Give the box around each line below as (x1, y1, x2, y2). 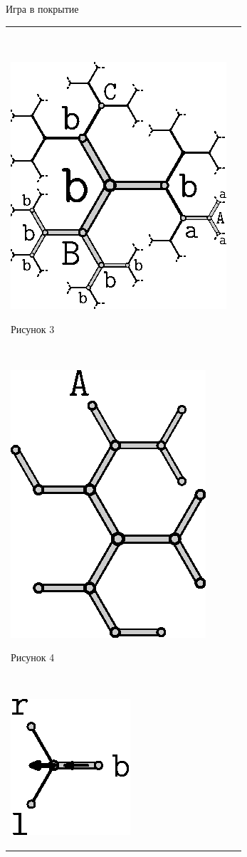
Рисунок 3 (11, 321, 55, 336)
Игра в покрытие (6, 1, 79, 16)
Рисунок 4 (11, 650, 55, 665)
